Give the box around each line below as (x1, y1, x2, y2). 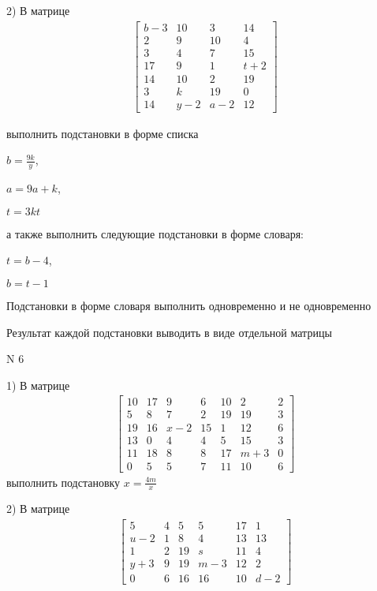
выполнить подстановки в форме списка (6, 125, 199, 141)
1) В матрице (6, 376, 70, 393)
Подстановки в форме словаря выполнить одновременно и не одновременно (6, 297, 371, 314)
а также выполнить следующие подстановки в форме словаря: (6, 225, 304, 241)
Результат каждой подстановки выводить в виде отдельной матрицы (6, 324, 332, 340)
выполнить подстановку (6, 473, 121, 490)
